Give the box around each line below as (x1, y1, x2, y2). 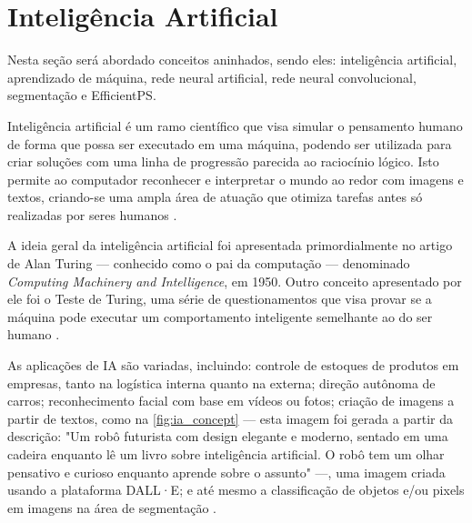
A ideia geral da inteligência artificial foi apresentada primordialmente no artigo (7, 236, 453, 255)
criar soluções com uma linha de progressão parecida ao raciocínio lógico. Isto (7, 152, 439, 171)
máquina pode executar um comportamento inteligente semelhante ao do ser (7, 307, 433, 326)
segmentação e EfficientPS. (7, 85, 156, 105)
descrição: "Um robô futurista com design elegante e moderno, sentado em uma (7, 427, 448, 446)
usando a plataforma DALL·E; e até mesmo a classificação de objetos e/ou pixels (7, 480, 465, 499)
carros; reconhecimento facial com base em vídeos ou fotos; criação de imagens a (7, 391, 455, 410)
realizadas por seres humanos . (7, 205, 177, 224)
